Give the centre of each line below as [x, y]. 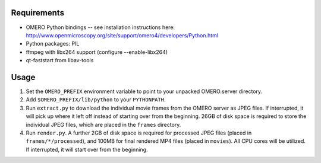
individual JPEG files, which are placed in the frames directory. [103, 124]
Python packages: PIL [53, 44]
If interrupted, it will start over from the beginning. [87, 149]
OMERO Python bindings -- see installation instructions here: [100, 27]
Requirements [38, 13]
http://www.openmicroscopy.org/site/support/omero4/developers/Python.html [122, 35]
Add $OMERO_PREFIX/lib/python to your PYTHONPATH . [96, 100]
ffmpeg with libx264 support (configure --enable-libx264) [97, 52]
